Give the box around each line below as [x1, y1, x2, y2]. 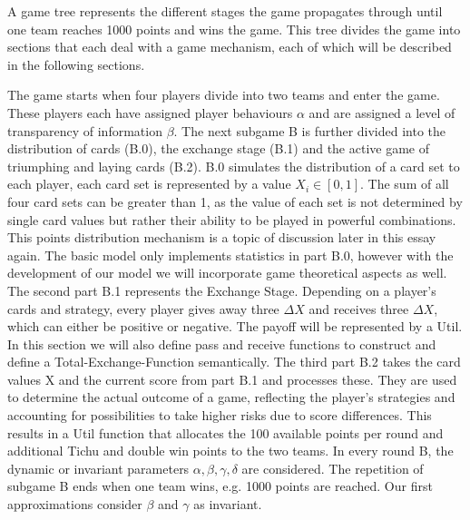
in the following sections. [7, 54, 145, 74]
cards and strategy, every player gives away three [7, 299, 279, 318]
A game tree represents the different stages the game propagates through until [7, 2, 443, 20]
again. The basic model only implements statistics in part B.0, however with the [7, 245, 454, 264]
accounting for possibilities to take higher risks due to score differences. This [7, 406, 432, 425]
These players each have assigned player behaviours [7, 103, 293, 122]
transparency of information [7, 121, 162, 140]
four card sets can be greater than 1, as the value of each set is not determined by [7, 191, 463, 211]
